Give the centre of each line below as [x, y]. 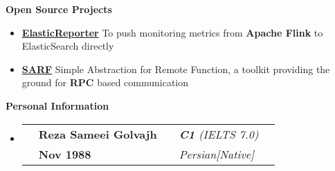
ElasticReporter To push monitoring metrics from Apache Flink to [172, 32]
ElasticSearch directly [68, 46]
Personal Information [57, 105]
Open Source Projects [59, 9]
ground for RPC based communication [105, 82]
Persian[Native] [217, 154]
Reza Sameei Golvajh [98, 134]
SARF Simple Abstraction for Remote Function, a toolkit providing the [176, 69]
